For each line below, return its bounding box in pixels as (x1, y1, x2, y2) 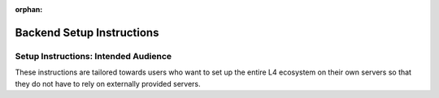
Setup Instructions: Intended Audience (15, 50, 172, 62)
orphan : (15, 5, 43, 14)
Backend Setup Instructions (15, 25, 159, 40)
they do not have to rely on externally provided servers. (15, 79, 201, 88)
